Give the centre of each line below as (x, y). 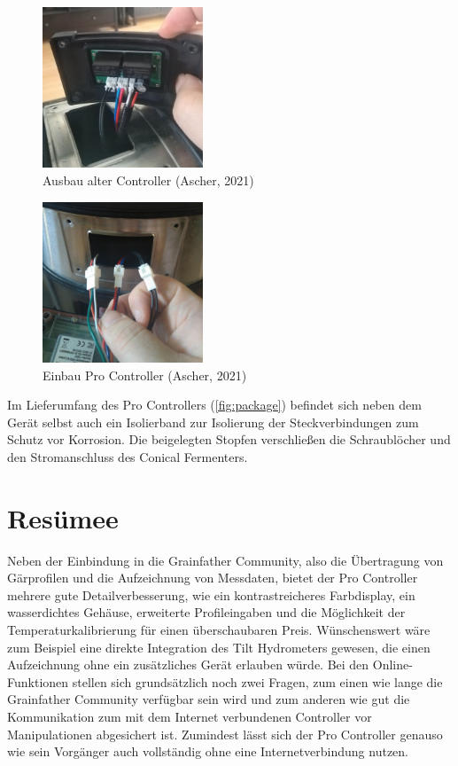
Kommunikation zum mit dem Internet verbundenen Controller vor (190, 717)
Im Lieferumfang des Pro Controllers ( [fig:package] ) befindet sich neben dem (214, 405)
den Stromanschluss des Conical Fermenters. (128, 456)
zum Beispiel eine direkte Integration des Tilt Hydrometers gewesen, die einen (219, 647)
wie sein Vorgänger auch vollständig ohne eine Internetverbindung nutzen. (208, 751)
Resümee (63, 517)
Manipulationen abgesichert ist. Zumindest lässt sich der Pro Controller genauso (225, 734)
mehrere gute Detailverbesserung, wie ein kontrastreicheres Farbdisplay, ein (211, 594)
